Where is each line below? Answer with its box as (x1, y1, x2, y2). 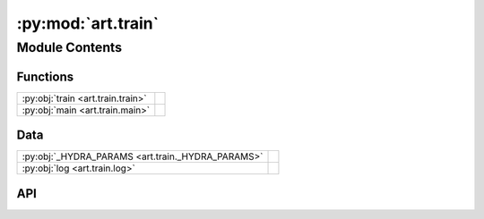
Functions (16, 69, 74, 84)
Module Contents (16, 39, 123, 55)
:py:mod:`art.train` (16, 13, 160, 33)
